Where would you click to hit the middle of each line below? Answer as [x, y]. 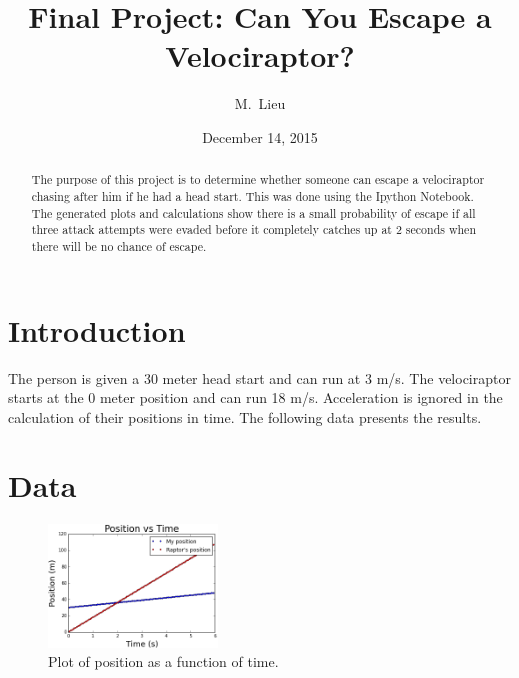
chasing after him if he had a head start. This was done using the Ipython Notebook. [252, 195]
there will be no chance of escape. [119, 245]
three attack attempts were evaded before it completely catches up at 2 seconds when [253, 229]
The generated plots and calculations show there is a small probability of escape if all [253, 212]
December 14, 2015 [260, 136]
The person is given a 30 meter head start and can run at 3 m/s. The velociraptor [259, 377]
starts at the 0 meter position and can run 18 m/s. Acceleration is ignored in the [255, 397]
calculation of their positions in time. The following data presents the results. [245, 416]
